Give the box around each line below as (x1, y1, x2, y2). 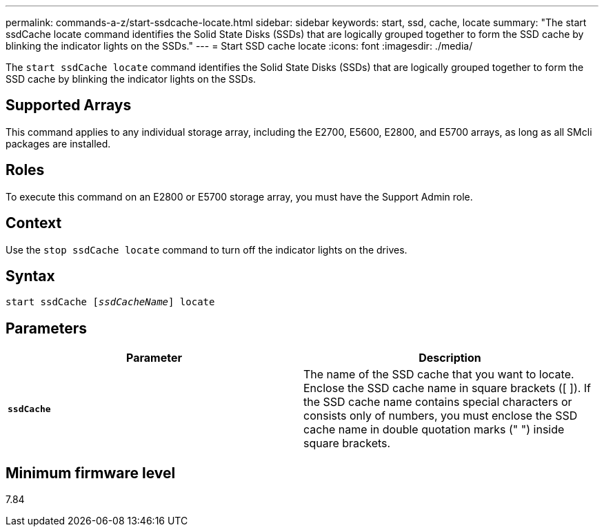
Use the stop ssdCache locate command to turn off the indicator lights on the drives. (6, 243, 407, 256)
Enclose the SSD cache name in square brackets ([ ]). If (303, 381, 592, 396)
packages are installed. (6, 137, 111, 150)
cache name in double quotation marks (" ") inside (303, 422, 565, 437)
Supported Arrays (6, 96, 132, 114)
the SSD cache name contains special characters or (303, 395, 572, 409)
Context (6, 214, 62, 232)
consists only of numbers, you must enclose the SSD (303, 409, 578, 423)
